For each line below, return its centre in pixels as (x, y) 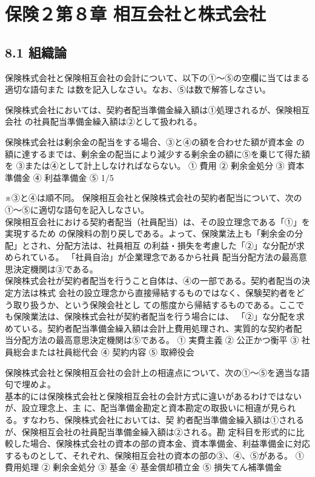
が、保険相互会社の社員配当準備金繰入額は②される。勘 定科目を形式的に (151, 431)
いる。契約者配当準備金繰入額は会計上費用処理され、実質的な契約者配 (162, 328)
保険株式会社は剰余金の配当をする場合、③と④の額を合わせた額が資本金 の (155, 141)
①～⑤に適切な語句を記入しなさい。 (77, 209)
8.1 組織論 (36, 52)
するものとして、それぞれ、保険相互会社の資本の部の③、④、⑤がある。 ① (154, 455)
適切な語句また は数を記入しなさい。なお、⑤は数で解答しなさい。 (138, 89)
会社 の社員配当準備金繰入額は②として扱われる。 (104, 121)
